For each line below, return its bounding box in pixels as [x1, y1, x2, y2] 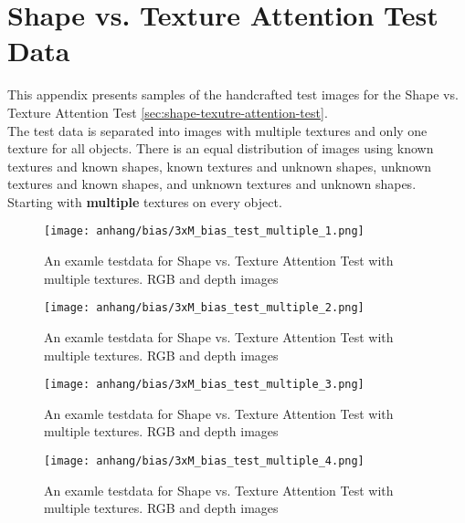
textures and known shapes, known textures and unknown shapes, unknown [7, 156, 432, 175]
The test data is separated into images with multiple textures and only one [7, 120, 428, 140]
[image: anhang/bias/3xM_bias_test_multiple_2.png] [44, 301, 365, 315]
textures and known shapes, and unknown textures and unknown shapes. [7, 174, 417, 194]
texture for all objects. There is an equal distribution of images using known [7, 139, 434, 158]
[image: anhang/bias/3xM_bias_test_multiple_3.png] [44, 378, 365, 392]
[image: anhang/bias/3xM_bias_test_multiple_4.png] [44, 455, 365, 467]
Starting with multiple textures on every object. [7, 192, 282, 211]
